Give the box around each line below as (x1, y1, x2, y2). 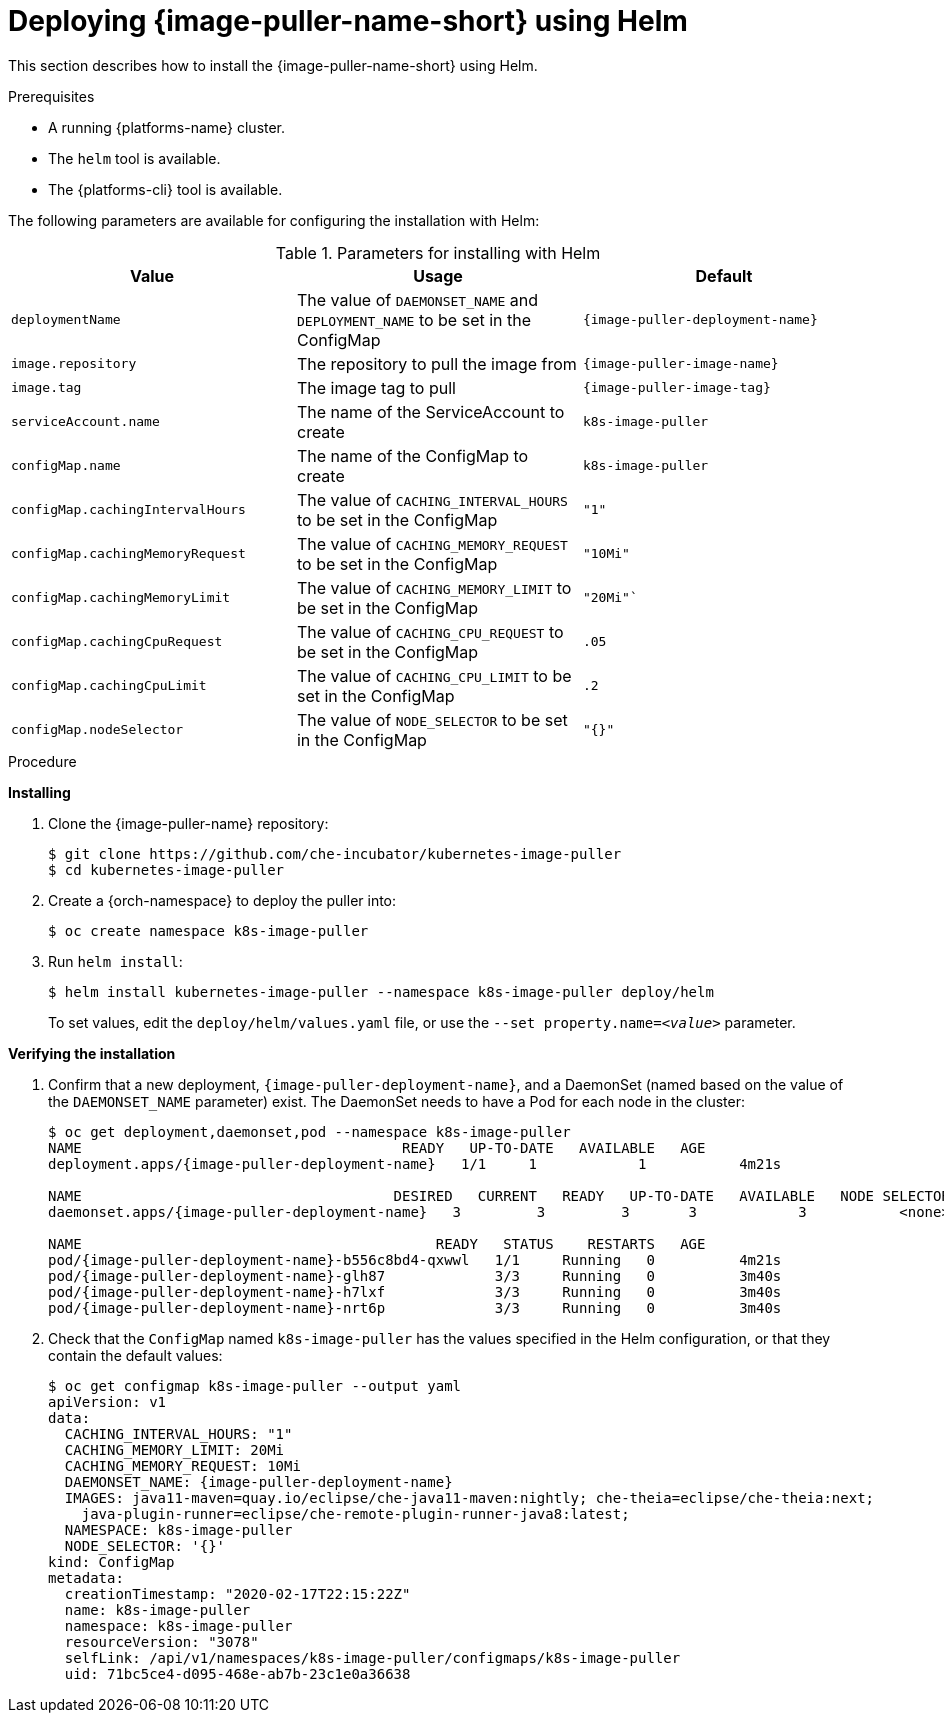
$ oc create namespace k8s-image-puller (48, 922, 369, 939)
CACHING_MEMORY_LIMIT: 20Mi (64, 1441, 285, 1458)
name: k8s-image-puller (64, 1601, 251, 1618)
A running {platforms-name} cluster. (48, 118, 286, 136)
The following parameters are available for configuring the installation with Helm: (8, 211, 540, 229)
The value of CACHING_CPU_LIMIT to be (296, 665, 572, 686)
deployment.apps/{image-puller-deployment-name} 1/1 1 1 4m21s (48, 1155, 782, 1172)
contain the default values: (48, 1346, 223, 1364)
